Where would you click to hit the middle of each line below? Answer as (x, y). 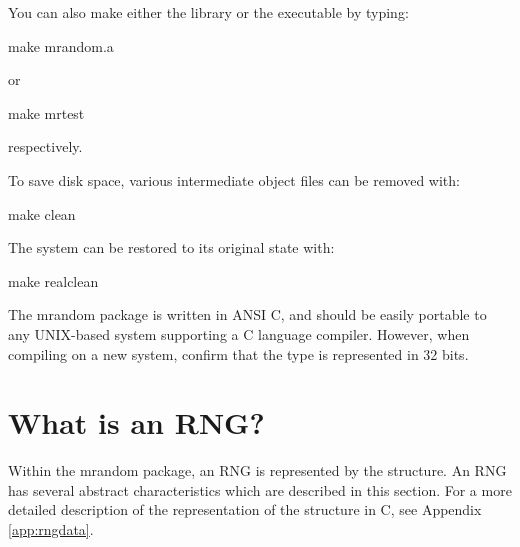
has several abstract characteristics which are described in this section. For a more (260, 489)
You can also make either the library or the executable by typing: (208, 12)
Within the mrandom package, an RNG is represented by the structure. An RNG (257, 470)
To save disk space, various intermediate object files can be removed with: (234, 179)
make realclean (53, 280)
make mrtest (46, 112)
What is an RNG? (136, 422)
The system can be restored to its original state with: (171, 247)
